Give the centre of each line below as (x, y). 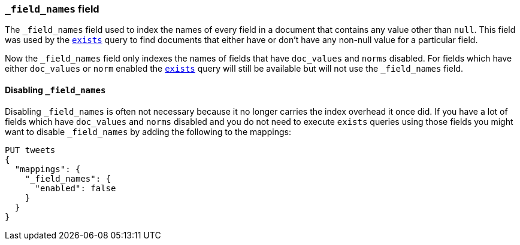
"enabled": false (75, 188)
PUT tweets (30, 150)
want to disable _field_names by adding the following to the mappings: (148, 131)
